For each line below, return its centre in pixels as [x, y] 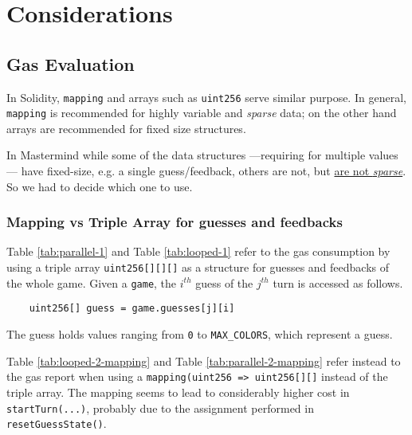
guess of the [224, 282]
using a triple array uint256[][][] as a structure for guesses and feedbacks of [198, 267]
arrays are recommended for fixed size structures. [126, 128]
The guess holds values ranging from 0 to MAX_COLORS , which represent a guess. [200, 334]
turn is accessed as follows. [338, 282]
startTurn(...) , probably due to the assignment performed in [160, 408]
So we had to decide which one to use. [100, 186]
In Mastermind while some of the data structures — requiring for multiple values [202, 155]
